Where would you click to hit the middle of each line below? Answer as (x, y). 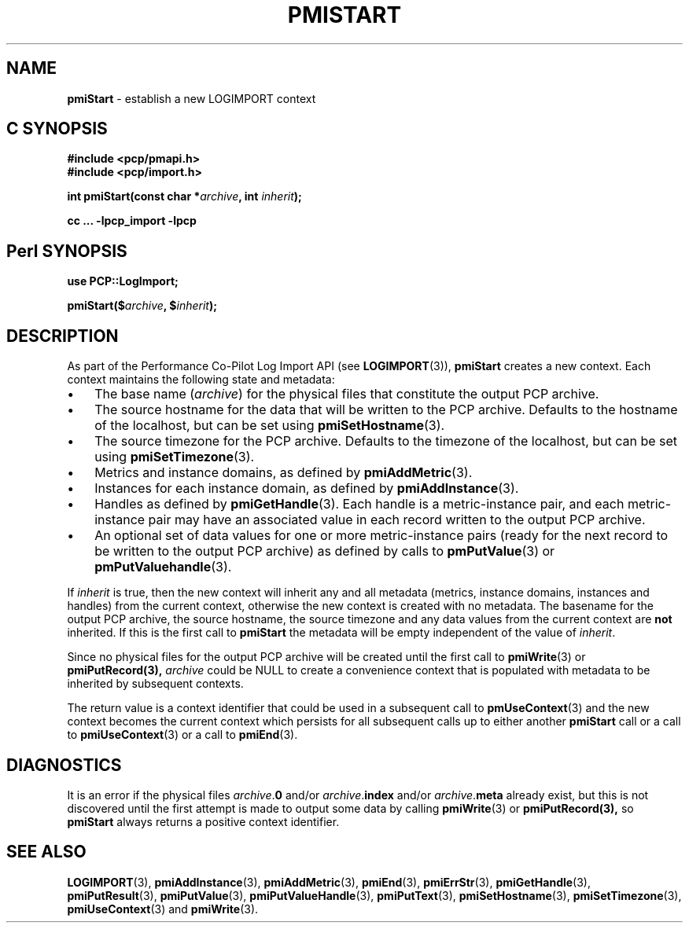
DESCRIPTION (63, 336)
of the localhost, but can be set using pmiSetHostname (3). (270, 426)
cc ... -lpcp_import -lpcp (132, 221)
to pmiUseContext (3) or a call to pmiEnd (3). (182, 735)
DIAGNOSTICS (64, 765)
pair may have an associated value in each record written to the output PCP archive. (397, 520)
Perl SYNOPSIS (67, 251)
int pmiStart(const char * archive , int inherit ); (184, 196)
